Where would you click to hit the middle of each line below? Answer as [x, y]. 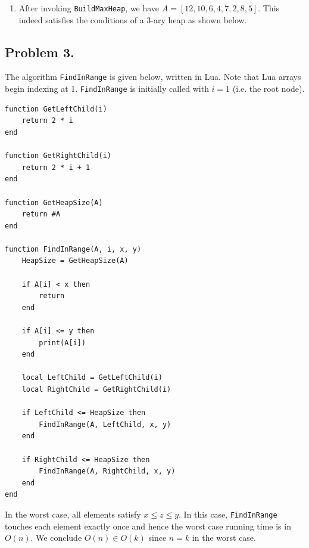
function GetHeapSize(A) [54, 202]
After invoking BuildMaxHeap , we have [89, 8]
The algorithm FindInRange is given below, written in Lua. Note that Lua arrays [153, 77]
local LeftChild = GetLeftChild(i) [92, 378]
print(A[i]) [63, 343]
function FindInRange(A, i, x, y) [73, 249]
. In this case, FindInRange [228, 514]
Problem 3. [40, 52]
